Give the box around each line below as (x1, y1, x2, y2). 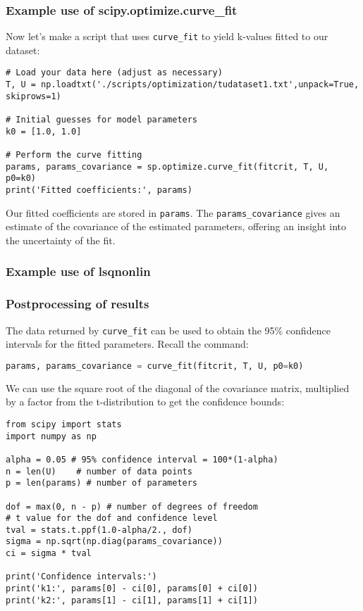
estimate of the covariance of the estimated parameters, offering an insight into (6, 219, 347, 234)
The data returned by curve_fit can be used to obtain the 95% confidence (6, 322, 331, 337)
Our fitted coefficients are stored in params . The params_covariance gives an (6, 205, 340, 220)
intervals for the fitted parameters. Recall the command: (6, 336, 249, 351)
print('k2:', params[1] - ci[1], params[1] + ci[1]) (6, 595, 258, 605)
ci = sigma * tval (6, 548, 92, 559)
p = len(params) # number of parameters (6, 478, 198, 489)
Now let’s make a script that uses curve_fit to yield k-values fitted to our (6, 29, 328, 44)
